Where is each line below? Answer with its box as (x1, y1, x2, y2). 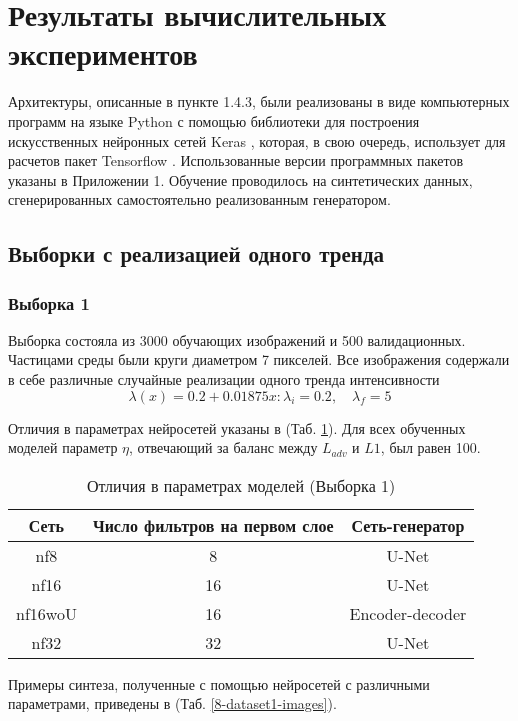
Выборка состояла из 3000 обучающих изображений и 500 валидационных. (8, 329, 466, 350)
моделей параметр (8, 437, 118, 458)
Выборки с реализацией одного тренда (8, 238, 385, 269)
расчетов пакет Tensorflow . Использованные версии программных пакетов (8, 150, 464, 171)
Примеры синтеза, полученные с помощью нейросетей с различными (8, 673, 430, 694)
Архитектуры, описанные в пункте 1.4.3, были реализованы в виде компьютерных (8, 91, 510, 112)
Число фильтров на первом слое (92, 513, 334, 537)
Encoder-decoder (349, 601, 467, 625)
